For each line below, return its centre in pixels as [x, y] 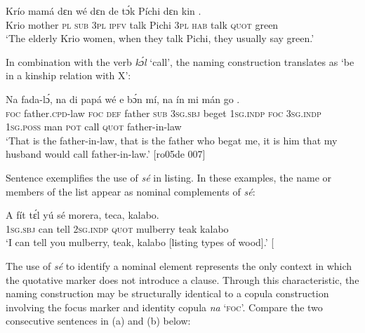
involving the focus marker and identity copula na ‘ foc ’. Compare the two [164, 307]
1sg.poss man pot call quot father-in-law [94, 127]
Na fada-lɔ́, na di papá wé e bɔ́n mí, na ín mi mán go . [123, 98]
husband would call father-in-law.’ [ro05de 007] [106, 154]
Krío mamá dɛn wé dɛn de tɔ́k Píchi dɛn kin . [104, 11]
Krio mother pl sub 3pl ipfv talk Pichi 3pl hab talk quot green [142, 24]
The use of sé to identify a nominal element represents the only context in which [179, 265]
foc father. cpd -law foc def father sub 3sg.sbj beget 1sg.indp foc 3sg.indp [164, 113]
